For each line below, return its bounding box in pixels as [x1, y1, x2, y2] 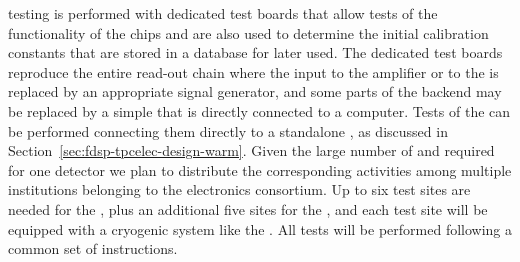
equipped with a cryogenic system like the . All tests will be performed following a [8, 218, 513, 239]
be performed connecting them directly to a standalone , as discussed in [8, 120, 448, 141]
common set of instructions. [8, 238, 178, 259]
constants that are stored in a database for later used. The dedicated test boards [8, 42, 503, 63]
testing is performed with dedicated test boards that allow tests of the [8, 3, 438, 23]
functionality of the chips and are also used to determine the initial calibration [8, 22, 489, 43]
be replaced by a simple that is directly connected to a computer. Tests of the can [8, 100, 511, 121]
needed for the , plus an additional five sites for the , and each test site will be [8, 198, 488, 219]
